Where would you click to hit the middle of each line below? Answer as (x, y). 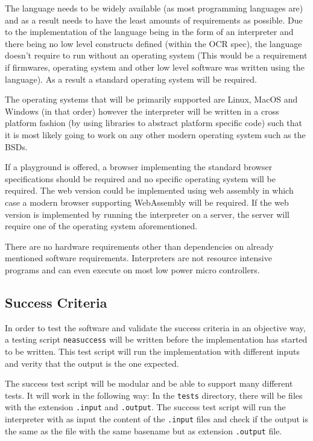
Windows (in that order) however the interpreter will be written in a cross (142, 111)
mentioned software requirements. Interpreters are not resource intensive (138, 258)
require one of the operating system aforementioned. (101, 226)
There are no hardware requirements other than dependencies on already (139, 246)
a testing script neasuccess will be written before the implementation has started (156, 339)
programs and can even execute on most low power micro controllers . (132, 269)
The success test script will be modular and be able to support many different (149, 383)
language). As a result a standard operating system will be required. (131, 79)
